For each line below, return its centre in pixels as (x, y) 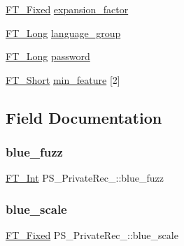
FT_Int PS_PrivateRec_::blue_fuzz (85, 178)
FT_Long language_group (63, 32)
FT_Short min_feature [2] (63, 79)
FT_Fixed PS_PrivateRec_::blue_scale (92, 235)
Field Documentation (84, 117)
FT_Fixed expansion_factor (67, 9)
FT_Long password (48, 56)
